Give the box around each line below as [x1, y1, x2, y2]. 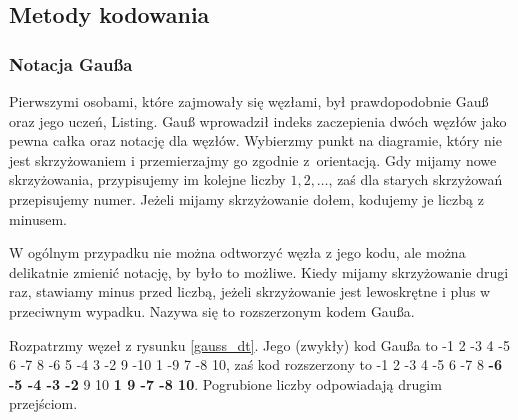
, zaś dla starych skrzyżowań [328, 169, 503, 190]
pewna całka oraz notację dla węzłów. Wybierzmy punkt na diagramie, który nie [9, 130, 502, 151]
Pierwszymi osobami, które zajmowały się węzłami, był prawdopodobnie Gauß [9, 91, 489, 111]
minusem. [9, 208, 68, 229]
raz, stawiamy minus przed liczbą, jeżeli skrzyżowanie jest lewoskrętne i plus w [9, 281, 491, 302]
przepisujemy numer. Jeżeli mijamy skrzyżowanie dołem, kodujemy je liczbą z [9, 188, 484, 209]
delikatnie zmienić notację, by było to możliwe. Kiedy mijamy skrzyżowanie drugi [9, 261, 509, 282]
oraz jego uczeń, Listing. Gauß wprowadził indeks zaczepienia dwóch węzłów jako [9, 110, 507, 131]
